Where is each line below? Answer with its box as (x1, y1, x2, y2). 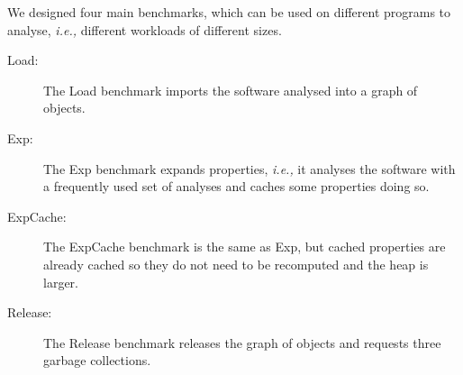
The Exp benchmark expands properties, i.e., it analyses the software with (43, 159, 456, 178)
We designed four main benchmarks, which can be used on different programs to (7, 3, 451, 21)
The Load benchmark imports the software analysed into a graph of (43, 80, 418, 99)
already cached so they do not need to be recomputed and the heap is (43, 254, 429, 273)
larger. (43, 272, 78, 291)
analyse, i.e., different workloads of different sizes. (7, 20, 282, 39)
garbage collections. (43, 351, 151, 370)
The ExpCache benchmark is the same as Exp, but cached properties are (43, 237, 446, 256)
